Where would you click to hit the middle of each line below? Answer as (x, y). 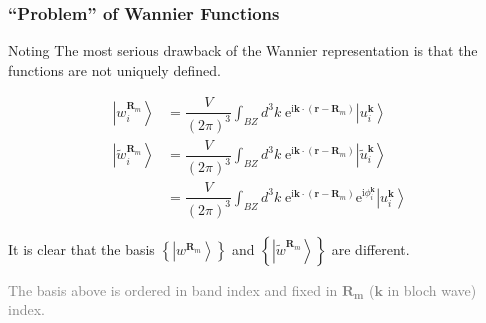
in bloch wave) (432, 289)
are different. (370, 248)
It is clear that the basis (81, 248)
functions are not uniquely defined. (114, 69)
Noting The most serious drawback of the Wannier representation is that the (243, 50)
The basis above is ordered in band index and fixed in (173, 289)
